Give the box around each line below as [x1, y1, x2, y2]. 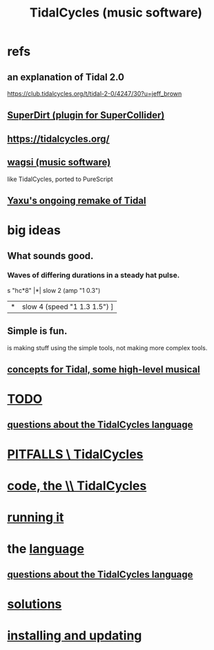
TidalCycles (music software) [30, 5, 202, 21]
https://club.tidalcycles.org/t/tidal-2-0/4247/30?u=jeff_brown [7, 90, 182, 97]
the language [7, 541, 85, 557]
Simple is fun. [7, 325, 68, 337]
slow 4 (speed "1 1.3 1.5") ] [21, 302, 114, 312]
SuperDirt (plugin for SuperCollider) [7, 109, 165, 122]
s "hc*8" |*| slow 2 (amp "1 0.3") [7, 286, 101, 294]
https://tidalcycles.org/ [7, 133, 110, 144]
